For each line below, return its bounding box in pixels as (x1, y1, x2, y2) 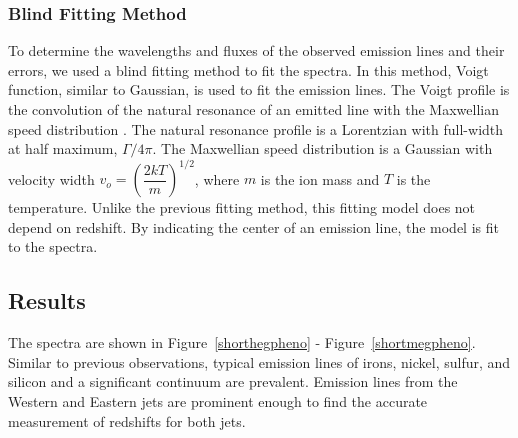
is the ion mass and (260, 168, 380, 189)
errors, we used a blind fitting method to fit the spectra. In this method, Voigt (8, 59, 489, 80)
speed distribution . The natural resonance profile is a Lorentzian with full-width (8, 118, 504, 139)
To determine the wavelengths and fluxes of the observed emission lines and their (8, 40, 505, 61)
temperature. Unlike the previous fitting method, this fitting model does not (8, 197, 476, 218)
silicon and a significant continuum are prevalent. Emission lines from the (8, 371, 458, 392)
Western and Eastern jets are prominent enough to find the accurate (8, 391, 428, 412)
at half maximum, (8, 138, 118, 159)
